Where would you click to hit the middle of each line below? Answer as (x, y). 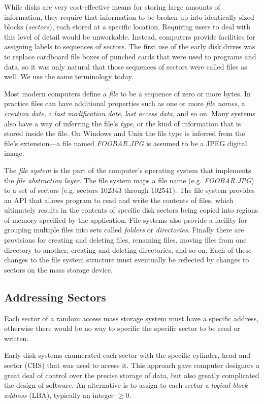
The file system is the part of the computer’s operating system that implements (128, 170)
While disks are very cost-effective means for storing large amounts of (112, 7)
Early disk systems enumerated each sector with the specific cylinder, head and (127, 355)
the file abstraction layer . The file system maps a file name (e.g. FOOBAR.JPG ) (129, 180)
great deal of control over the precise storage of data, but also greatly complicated (132, 375)
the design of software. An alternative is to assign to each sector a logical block (126, 385)
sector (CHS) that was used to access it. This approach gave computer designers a (132, 365)
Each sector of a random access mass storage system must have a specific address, (131, 318)
